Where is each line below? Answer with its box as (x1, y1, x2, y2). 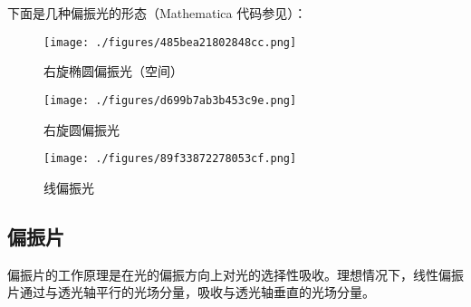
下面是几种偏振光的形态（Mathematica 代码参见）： (7, 4, 307, 22)
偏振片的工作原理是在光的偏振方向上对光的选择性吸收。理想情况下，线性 (7, 264, 438, 283)
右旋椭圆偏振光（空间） (43, 62, 183, 81)
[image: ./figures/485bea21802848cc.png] (43, 35, 297, 49)
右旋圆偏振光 (43, 120, 120, 139)
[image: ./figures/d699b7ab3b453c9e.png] (43, 93, 297, 107)
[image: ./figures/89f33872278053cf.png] (43, 152, 297, 166)
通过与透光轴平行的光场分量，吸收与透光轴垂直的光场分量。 (19, 283, 375, 302)
